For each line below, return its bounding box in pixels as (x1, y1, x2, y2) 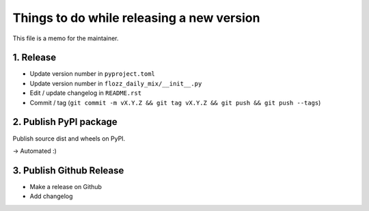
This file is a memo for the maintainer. (12, 34, 119, 42)
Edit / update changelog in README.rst (29, 89, 142, 97)
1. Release (12, 52, 57, 64)
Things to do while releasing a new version (12, 10, 260, 25)
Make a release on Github (29, 182, 102, 191)
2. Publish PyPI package (12, 116, 118, 128)
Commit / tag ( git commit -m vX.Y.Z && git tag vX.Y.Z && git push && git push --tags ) (29, 98, 321, 107)
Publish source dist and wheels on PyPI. (12, 134, 126, 143)
